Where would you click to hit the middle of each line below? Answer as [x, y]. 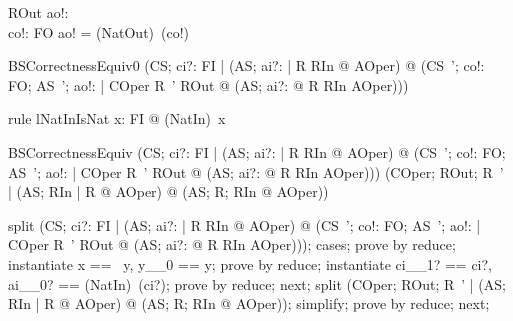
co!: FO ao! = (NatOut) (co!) [99, 31]
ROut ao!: [38, 12]
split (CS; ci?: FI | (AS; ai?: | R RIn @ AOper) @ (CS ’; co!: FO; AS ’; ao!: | [244, 224]
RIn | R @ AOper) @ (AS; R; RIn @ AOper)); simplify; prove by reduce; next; [249, 303]
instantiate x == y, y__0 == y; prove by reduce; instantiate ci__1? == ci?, [250, 263]
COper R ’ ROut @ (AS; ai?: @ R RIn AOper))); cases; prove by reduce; [232, 244]
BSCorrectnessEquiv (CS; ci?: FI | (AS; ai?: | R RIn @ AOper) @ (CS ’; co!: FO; [257, 151]
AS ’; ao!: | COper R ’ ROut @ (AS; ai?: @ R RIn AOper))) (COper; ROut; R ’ [256, 171]
